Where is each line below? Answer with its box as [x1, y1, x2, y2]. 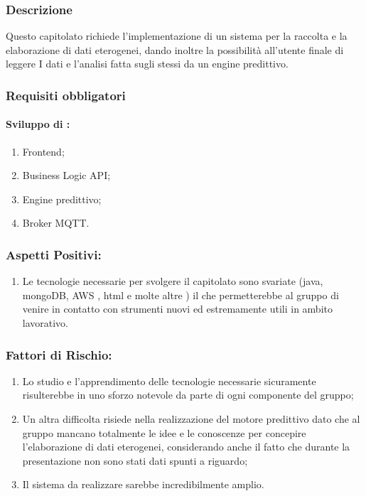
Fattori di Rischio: [6, 345, 112, 363]
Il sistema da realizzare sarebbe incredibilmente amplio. [22, 477, 264, 492]
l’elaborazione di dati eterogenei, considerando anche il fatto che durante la [22, 439, 350, 454]
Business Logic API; [22, 168, 111, 183]
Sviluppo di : [6, 117, 70, 131]
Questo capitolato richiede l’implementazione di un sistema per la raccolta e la [6, 28, 348, 43]
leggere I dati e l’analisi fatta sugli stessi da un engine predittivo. [6, 56, 289, 71]
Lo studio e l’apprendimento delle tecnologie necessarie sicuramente [22, 373, 316, 388]
